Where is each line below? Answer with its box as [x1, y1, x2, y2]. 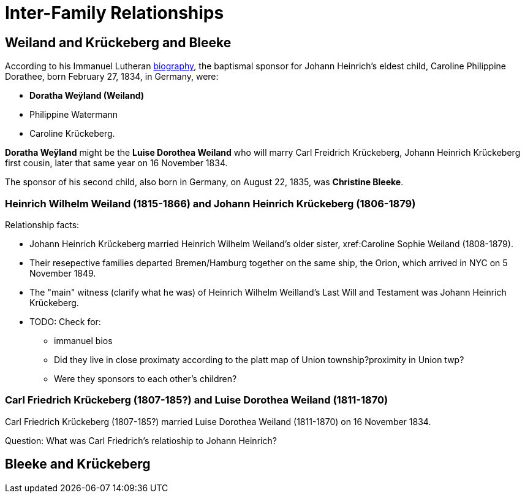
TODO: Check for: [29, 316, 101, 327]
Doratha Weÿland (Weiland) [29, 90, 145, 101]
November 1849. [29, 267, 96, 278]
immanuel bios [54, 335, 113, 346]
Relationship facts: [5, 219, 80, 230]
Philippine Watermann [29, 109, 118, 120]
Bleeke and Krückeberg [5, 456, 151, 472]
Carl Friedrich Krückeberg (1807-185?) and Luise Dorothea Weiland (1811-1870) [5, 394, 388, 407]
